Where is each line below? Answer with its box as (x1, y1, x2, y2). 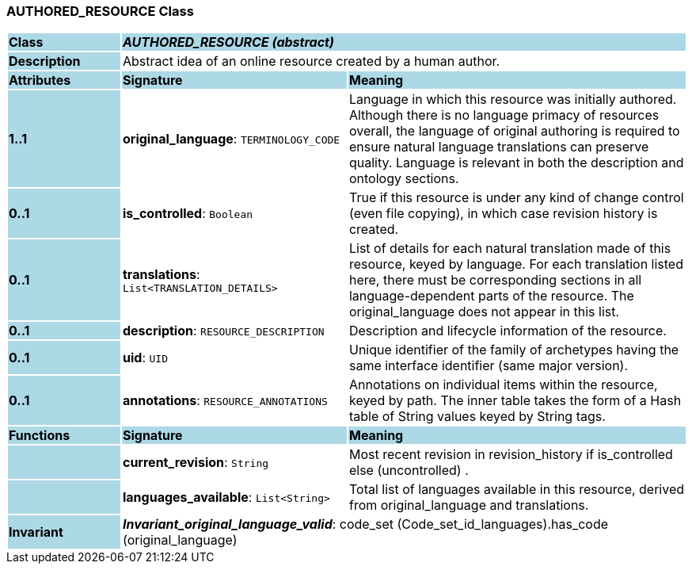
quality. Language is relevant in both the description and (348, 155, 684, 171)
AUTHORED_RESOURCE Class (6, 3, 194, 19)
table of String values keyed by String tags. (348, 408, 606, 425)
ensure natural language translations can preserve (348, 139, 649, 155)
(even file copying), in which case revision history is (348, 205, 658, 222)
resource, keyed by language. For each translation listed (348, 256, 683, 273)
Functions (9, 427, 70, 444)
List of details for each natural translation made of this (348, 240, 671, 257)
